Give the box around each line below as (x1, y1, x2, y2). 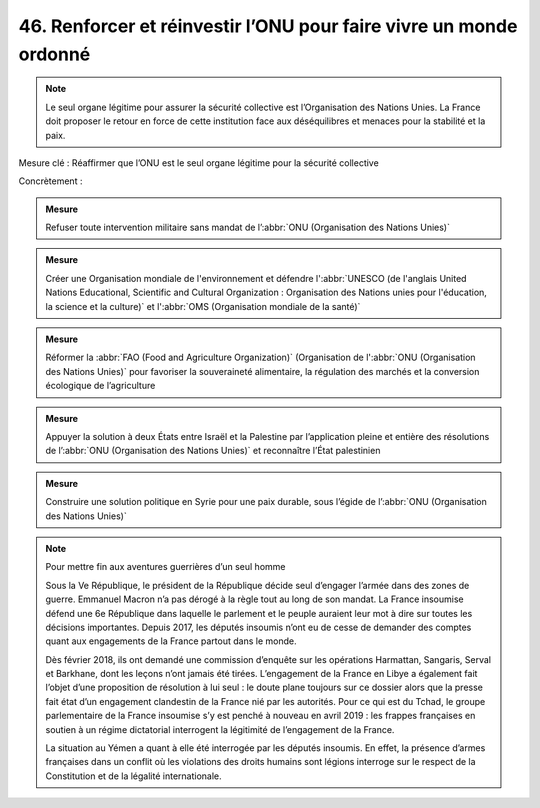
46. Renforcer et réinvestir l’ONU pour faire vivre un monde (18, 15, 518, 37)
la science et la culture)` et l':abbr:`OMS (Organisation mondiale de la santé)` (45, 300, 361, 312)
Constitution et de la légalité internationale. (45, 770, 222, 782)
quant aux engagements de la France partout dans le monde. (45, 635, 297, 647)
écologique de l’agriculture (45, 380, 156, 392)
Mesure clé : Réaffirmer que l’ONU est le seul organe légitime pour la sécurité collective (18, 156, 379, 169)
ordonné (18, 43, 91, 65)
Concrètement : (18, 175, 83, 187)
